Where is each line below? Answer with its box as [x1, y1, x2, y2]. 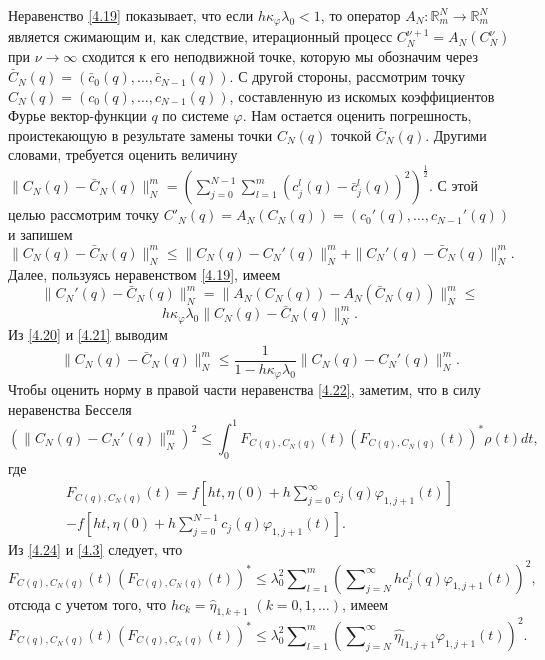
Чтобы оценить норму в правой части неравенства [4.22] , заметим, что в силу [8, 379, 481, 400]
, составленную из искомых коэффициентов [229, 85, 495, 106]
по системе [162, 105, 229, 126]
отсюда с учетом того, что [8, 593, 167, 614]
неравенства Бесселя [8, 398, 132, 419]
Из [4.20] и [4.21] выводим [8, 324, 168, 345]
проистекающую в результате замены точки [8, 124, 273, 145]
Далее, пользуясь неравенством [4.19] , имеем [8, 263, 281, 284]
